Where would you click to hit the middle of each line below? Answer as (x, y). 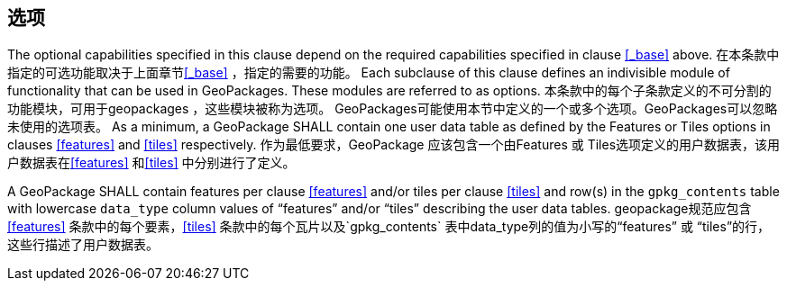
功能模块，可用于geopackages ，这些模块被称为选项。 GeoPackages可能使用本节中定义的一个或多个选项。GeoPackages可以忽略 (393, 109)
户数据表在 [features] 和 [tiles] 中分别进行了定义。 (151, 163)
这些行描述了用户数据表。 (83, 245)
